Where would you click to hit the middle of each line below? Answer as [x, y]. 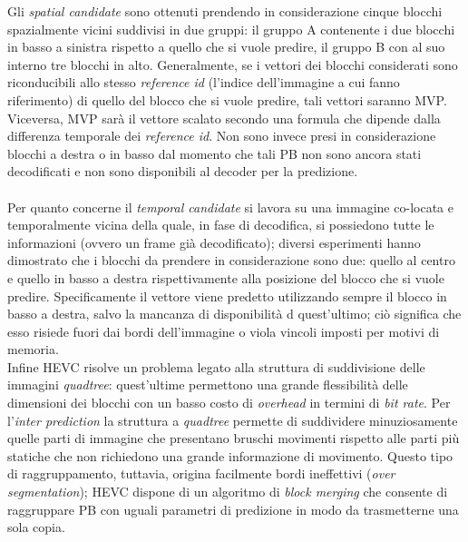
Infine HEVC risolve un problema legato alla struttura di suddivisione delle [216, 366]
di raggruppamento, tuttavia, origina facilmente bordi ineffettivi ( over [201, 473]
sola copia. [36, 527]
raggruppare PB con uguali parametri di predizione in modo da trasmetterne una [233, 509]
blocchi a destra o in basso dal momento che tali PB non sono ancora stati [214, 153]
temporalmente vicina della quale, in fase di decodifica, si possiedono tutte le [221, 225]
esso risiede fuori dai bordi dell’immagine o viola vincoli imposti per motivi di [224, 331]
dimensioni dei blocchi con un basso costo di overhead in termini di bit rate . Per [229, 403]
